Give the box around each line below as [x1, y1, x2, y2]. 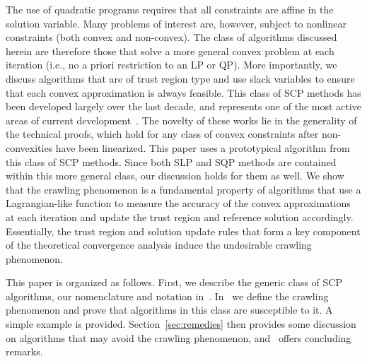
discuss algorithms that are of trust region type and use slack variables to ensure [6, 71, 355, 85]
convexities [6, 140, 53, 155]
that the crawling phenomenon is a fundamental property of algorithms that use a [6, 182, 361, 196]
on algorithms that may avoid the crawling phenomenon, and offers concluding [6, 330, 351, 345]
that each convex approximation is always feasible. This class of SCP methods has [6, 85, 361, 100]
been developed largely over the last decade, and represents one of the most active [6, 99, 361, 114]
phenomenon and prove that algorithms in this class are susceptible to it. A [6, 302, 333, 317]
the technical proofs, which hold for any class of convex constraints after [6, 126, 319, 141]
